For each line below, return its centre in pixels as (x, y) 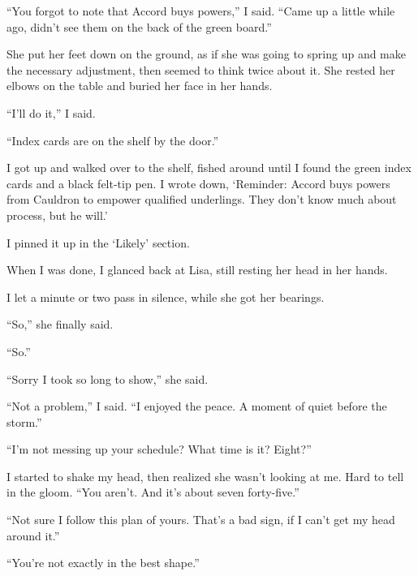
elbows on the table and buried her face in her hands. (140, 86)
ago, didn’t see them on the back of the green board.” (139, 26)
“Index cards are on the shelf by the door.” (113, 140)
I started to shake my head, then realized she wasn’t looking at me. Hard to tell (205, 476)
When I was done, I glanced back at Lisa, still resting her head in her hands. (197, 270)
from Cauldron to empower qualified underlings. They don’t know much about (202, 199)
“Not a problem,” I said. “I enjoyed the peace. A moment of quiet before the (197, 406)
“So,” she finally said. (60, 324)
